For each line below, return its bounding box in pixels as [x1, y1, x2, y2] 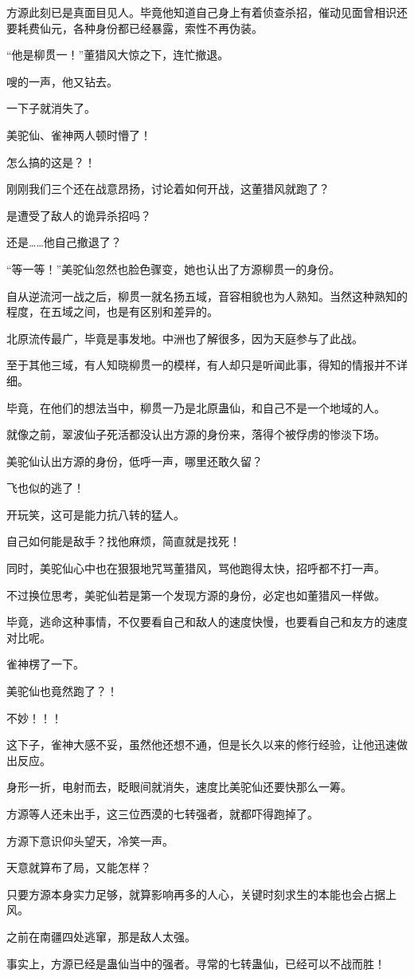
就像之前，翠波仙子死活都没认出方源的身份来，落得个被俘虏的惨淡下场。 [6, 426, 385, 443]
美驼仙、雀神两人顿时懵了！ [6, 126, 151, 143]
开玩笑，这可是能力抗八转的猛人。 [6, 506, 185, 522]
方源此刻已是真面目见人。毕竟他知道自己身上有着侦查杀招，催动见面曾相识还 [6, 4, 408, 20]
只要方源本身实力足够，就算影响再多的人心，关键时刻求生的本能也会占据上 [6, 885, 396, 902]
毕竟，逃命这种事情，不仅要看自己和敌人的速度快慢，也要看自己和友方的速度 [6, 613, 408, 630]
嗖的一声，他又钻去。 [6, 73, 118, 89]
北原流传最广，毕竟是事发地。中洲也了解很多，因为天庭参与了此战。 [6, 329, 363, 346]
